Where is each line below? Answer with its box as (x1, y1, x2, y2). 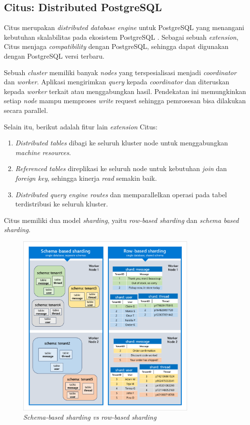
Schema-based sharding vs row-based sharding (23, 412, 157, 422)
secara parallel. (4, 105, 48, 115)
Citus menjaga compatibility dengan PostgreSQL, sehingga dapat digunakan (4, 41, 229, 51)
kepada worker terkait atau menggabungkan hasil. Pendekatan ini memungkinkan (4, 86, 246, 96)
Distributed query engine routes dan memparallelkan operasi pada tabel (15, 189, 227, 199)
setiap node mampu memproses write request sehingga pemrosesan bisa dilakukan (4, 95, 246, 106)
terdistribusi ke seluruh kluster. (15, 199, 108, 209)
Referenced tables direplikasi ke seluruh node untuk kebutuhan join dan (15, 163, 227, 173)
